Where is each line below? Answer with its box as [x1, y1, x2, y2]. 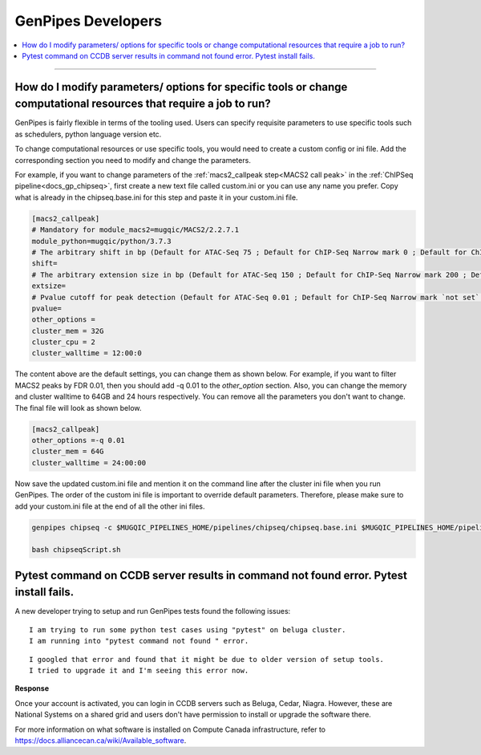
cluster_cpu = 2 [31, 338, 96, 347]
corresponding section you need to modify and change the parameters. [14, 155, 252, 164]
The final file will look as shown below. [14, 403, 142, 412]
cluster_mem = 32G [31, 326, 104, 335]
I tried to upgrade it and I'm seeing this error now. [29, 666, 249, 675]
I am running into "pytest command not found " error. [29, 636, 249, 646]
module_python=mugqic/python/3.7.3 [31, 237, 172, 246]
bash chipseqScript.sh [31, 546, 121, 554]
